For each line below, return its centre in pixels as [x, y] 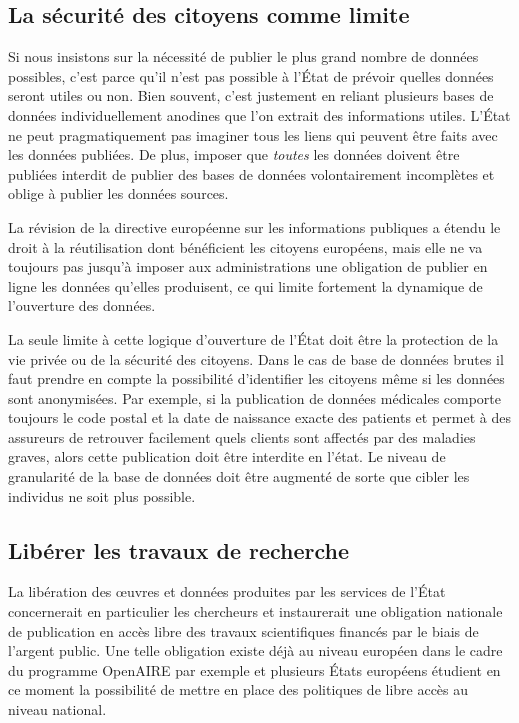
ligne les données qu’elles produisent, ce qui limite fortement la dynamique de [245, 285]
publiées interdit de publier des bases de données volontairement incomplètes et [251, 173]
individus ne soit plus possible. [102, 495]
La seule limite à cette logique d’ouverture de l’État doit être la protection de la [253, 338]
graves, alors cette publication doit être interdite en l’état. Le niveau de [227, 456]
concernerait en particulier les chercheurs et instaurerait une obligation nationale [255, 611]
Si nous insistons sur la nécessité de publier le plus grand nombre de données [243, 56]
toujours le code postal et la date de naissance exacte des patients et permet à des [259, 417]
